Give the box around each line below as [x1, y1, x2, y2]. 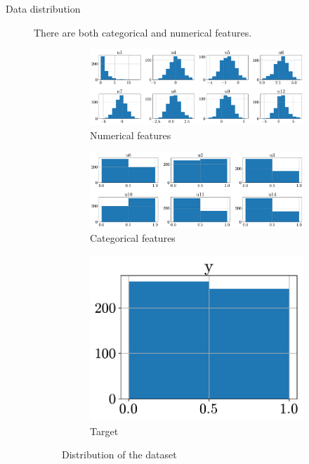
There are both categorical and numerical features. [34, 25, 252, 39]
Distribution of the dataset [62, 447, 177, 462]
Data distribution [6, 1, 81, 15]
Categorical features [90, 231, 176, 245]
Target [90, 423, 119, 438]
